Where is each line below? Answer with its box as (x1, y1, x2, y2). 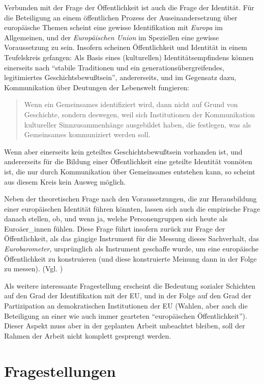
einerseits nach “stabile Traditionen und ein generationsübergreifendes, (4, 62, 224, 72)
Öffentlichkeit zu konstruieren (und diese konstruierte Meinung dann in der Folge (4, 253, 257, 264)
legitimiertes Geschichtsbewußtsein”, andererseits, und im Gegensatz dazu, (4, 72, 237, 83)
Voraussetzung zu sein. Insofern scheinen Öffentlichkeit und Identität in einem (4, 42, 248, 53)
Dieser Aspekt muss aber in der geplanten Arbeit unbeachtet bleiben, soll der (4, 320, 245, 331)
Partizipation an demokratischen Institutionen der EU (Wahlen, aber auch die (4, 300, 248, 311)
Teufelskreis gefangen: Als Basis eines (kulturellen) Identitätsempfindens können (4, 52, 254, 62)
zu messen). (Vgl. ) (4, 263, 63, 274)
